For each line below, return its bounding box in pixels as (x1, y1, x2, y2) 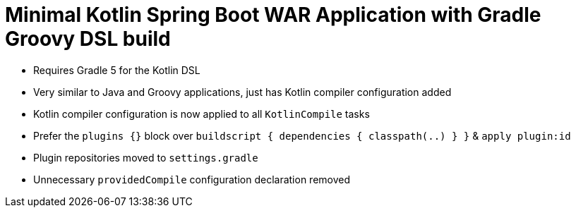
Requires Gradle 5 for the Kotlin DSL (33, 63, 200, 76)
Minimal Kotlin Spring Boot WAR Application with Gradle (5, 3, 541, 27)
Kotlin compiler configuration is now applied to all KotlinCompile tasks (33, 107, 370, 120)
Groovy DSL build (5, 27, 171, 51)
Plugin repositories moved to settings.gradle (33, 151, 258, 164)
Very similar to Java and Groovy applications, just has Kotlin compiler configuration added (33, 85, 452, 98)
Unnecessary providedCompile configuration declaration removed (33, 173, 351, 185)
